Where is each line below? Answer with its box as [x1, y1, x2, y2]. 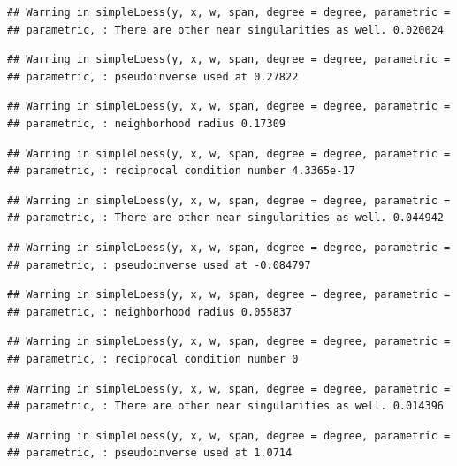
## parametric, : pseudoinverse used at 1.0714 [7, 447, 293, 460]
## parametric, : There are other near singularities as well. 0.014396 [7, 400, 444, 413]
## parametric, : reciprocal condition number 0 [7, 352, 299, 365]
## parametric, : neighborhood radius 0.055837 [7, 305, 293, 318]
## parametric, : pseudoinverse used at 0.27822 [7, 70, 299, 83]
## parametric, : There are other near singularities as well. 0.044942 [7, 211, 444, 225]
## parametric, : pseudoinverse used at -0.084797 [7, 258, 311, 271]
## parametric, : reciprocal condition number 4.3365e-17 [7, 164, 355, 178]
